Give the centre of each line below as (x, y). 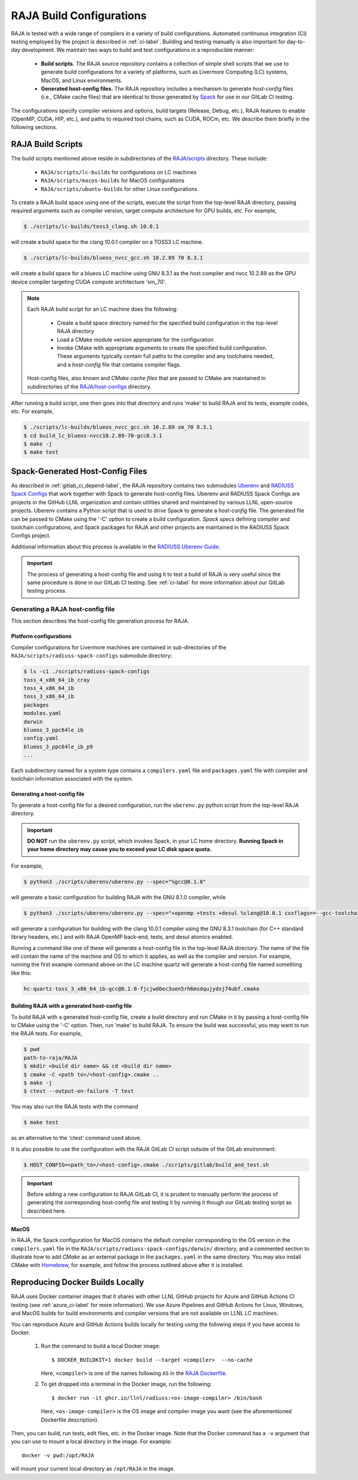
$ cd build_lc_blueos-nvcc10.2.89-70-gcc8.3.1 (93, 435)
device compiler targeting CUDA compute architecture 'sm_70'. (89, 282)
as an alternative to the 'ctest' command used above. (76, 1138)
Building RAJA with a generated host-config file (72, 1006)
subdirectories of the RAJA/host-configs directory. (89, 386)
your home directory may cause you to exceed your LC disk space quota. (119, 849)
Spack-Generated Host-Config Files (79, 471)
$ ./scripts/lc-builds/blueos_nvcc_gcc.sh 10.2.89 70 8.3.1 (113, 258)
